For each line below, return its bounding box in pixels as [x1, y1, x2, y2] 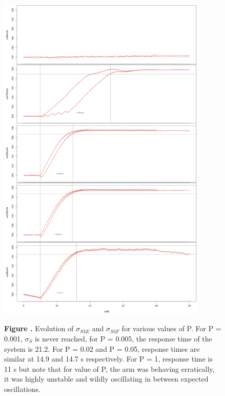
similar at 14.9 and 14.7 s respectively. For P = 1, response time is [4, 353, 213, 364]
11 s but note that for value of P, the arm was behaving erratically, [4, 363, 215, 374]
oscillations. [4, 383, 40, 394]
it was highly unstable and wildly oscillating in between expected [4, 373, 209, 384]
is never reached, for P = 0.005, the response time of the [34, 333, 212, 344]
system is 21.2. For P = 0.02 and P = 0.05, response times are [4, 343, 200, 354]
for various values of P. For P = [121, 323, 221, 334]
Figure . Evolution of [4, 323, 74, 334]
